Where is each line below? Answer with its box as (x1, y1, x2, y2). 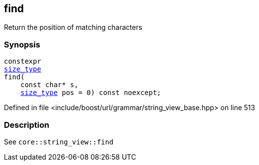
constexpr (4, 57, 41, 66)
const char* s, (20, 81, 78, 89)
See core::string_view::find (4, 137, 114, 146)
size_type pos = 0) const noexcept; (20, 89, 161, 97)
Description (4, 119, 50, 130)
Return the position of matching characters (4, 23, 142, 32)
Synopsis (4, 39, 40, 49)
